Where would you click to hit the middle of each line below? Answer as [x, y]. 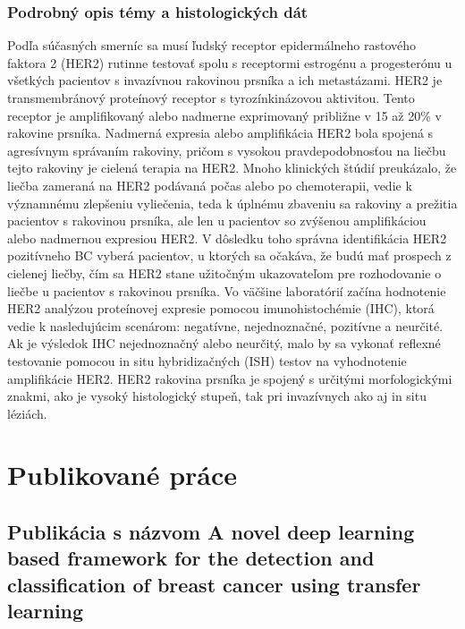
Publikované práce [123, 475]
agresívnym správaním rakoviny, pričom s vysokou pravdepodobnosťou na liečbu [227, 150]
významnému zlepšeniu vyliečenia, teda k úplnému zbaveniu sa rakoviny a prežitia [232, 203]
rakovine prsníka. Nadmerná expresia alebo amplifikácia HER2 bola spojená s [220, 133]
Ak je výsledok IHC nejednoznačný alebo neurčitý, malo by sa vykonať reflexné [224, 343]
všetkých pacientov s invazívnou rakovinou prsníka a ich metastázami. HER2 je [225, 80]
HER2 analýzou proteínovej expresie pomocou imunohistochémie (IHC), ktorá [221, 308]
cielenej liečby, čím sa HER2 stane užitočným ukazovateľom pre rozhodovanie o [224, 272]
